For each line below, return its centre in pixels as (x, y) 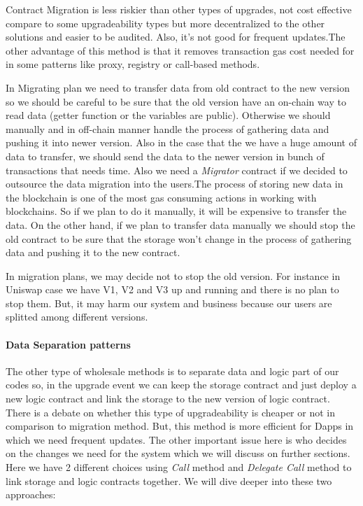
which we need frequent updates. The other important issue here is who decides (176, 439)
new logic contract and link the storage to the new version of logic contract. (168, 399)
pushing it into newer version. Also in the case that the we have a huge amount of (181, 142)
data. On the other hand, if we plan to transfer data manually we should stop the (180, 224)
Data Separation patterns (68, 344)
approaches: (31, 494)
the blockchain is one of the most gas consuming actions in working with (161, 197)
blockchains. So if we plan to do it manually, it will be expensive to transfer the (176, 211)
